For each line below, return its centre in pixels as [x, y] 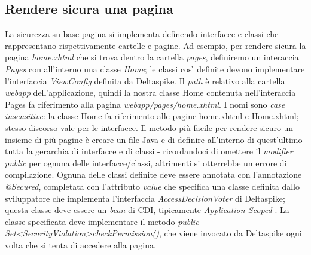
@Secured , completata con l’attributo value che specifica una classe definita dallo [153, 186]
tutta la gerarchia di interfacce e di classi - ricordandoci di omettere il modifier [149, 151]
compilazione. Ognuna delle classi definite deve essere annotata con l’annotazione [153, 174]
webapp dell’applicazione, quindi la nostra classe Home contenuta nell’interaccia [150, 92]
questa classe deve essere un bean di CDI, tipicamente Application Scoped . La [147, 210]
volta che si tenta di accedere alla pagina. [80, 245]
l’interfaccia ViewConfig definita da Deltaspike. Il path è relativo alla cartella [145, 81]
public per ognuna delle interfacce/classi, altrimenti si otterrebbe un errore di [146, 163]
